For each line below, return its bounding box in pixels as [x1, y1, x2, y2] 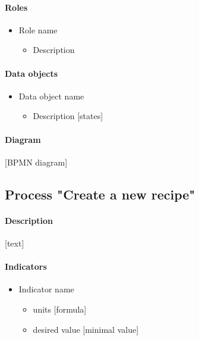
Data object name [18, 89, 84, 102]
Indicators [5, 260, 47, 273]
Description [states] [33, 110, 103, 122]
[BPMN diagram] [5, 155, 68, 168]
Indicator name [18, 283, 74, 295]
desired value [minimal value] [33, 323, 139, 335]
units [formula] [33, 302, 87, 315]
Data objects [5, 67, 58, 79]
